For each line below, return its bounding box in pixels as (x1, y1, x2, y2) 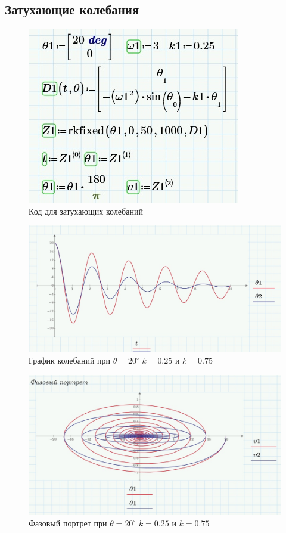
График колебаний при (29, 354, 111, 367)
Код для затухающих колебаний (29, 204, 143, 217)
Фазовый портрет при (29, 516, 107, 529)
